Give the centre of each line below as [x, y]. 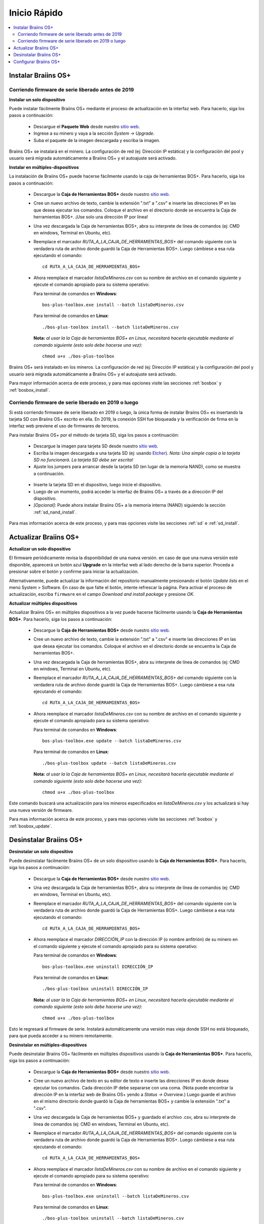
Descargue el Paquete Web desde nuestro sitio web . [87, 126]
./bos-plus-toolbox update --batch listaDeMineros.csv [109, 763]
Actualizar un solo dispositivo [40, 549]
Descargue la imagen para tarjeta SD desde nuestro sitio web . [96, 446]
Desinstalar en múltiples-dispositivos [48, 1045]
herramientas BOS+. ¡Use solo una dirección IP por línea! [91, 217]
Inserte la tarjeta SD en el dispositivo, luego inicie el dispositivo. [98, 485]
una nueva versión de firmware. [41, 810]
